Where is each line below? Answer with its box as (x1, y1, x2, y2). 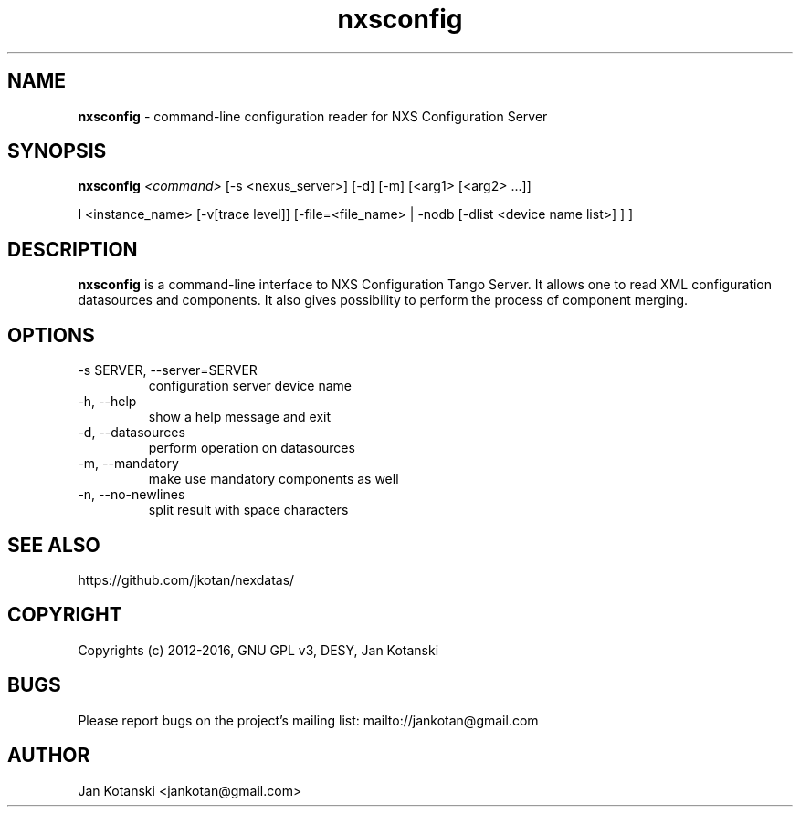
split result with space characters (148, 502, 349, 518)
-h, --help (78, 393, 137, 410)
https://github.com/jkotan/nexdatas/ (78, 571, 295, 588)
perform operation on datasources (148, 440, 355, 456)
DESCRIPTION (7, 237, 138, 261)
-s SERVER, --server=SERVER (78, 362, 258, 379)
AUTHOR (7, 744, 90, 767)
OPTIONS (7, 323, 95, 347)
